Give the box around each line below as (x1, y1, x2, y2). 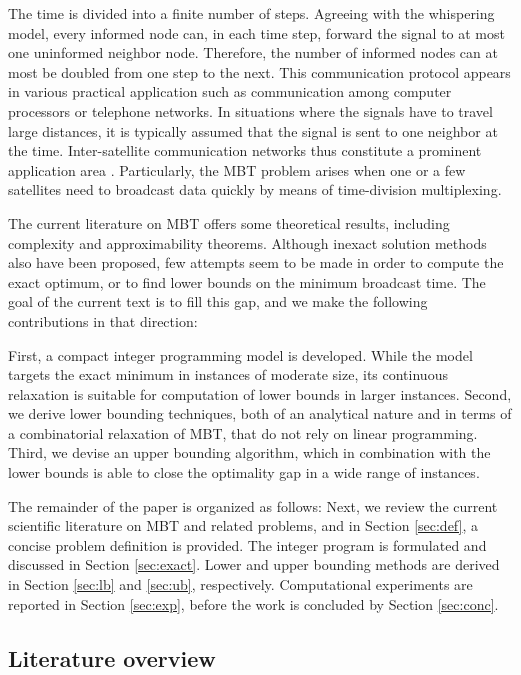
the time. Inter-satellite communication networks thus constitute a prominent (8, 140, 482, 161)
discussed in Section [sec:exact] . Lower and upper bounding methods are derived (8, 554, 500, 575)
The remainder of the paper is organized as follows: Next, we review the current (8, 495, 498, 516)
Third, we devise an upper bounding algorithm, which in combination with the (8, 442, 491, 463)
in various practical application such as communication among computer (8, 81, 452, 102)
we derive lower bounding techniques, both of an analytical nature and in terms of (8, 403, 512, 424)
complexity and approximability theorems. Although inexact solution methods (8, 232, 487, 253)
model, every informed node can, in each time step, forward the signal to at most (8, 22, 505, 43)
